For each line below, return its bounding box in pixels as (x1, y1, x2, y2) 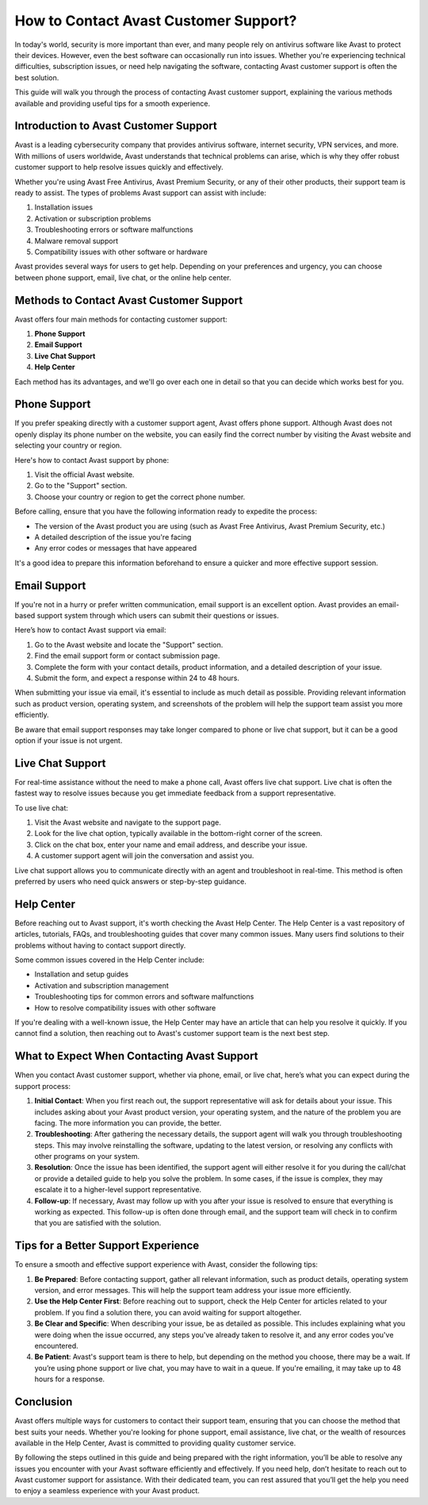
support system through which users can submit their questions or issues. (36, 611, 279, 621)
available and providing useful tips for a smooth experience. (14, 98, 210, 108)
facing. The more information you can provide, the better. (34, 1118, 222, 1127)
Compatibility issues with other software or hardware (34, 247, 208, 256)
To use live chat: (14, 803, 69, 813)
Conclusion (14, 1395, 73, 1409)
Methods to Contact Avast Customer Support (14, 294, 243, 307)
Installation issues (34, 202, 94, 212)
